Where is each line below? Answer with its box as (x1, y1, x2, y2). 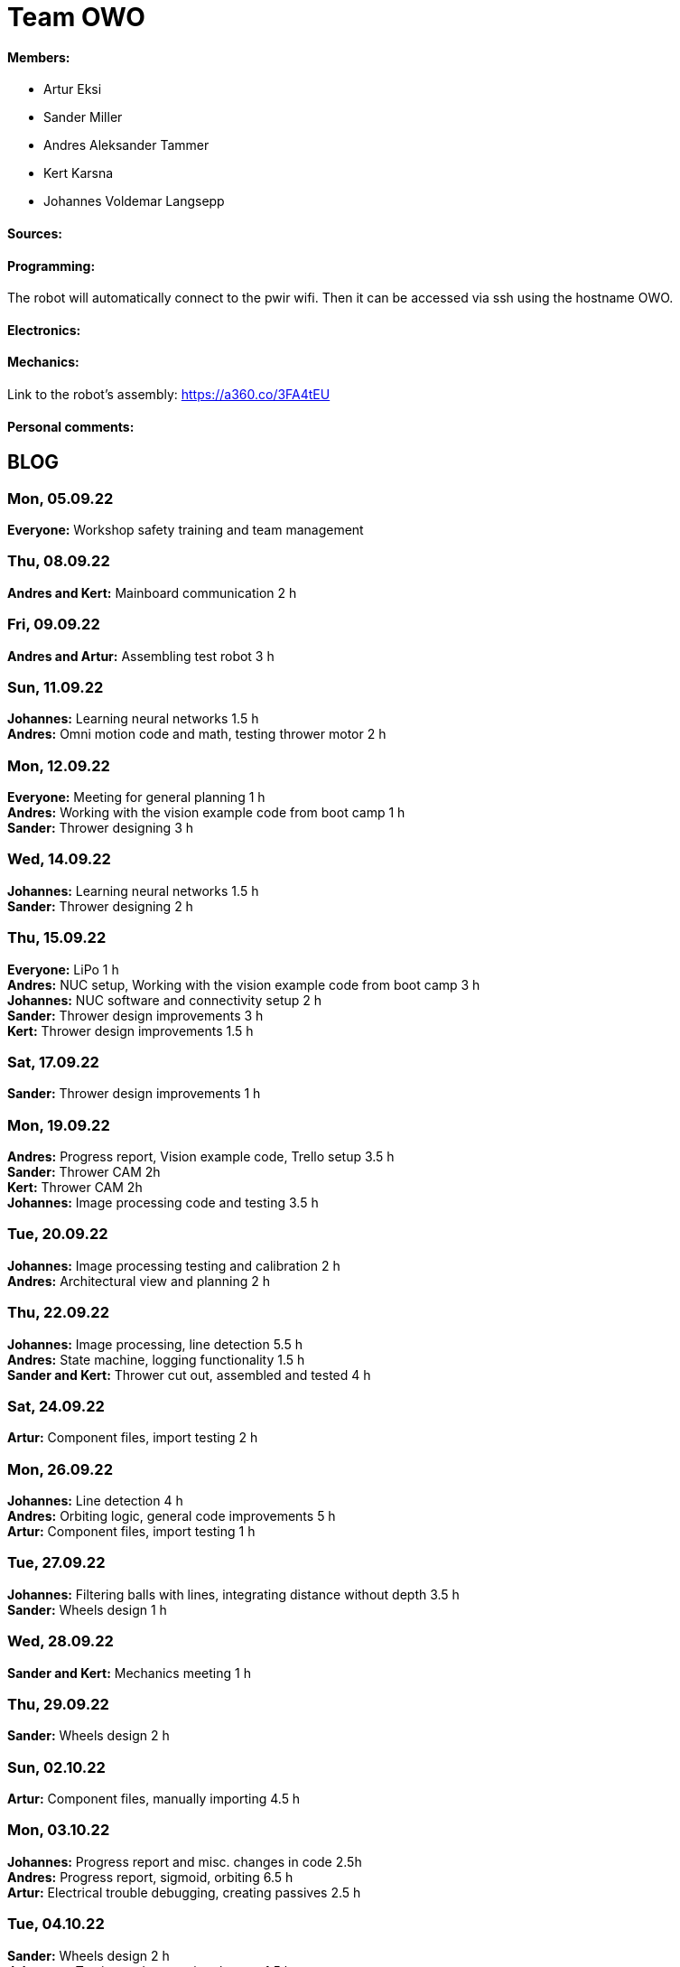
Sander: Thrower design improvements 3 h (7, 1007, 264, 1023)
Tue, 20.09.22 (7, 1225, 108, 1244)
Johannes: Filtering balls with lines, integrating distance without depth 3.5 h (7, 1586, 460, 1602)
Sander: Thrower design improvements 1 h (7, 1086, 261, 1102)
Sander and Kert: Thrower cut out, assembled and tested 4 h (7, 1366, 371, 1383)
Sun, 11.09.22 (7, 677, 104, 696)
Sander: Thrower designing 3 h (7, 820, 193, 836)
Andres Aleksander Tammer (43, 137, 210, 154)
